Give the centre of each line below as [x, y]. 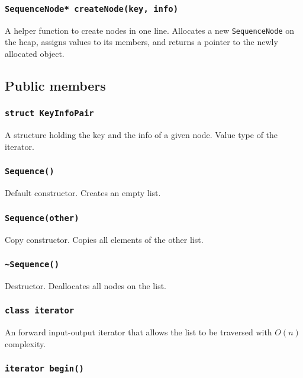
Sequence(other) [42, 218]
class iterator [40, 311]
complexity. [25, 343]
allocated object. [35, 54]
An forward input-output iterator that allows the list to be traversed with [138, 332]
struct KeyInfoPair [49, 113]
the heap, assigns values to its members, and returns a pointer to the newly [141, 42]
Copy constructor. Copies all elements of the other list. [104, 239]
